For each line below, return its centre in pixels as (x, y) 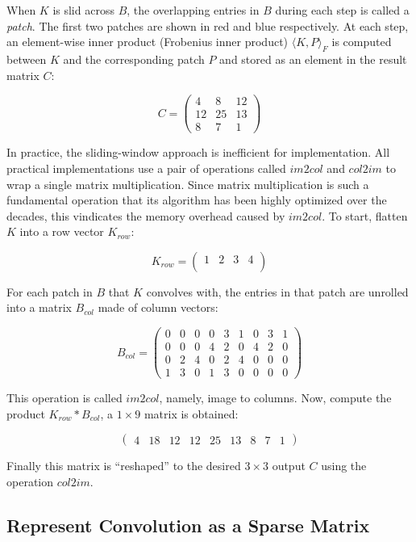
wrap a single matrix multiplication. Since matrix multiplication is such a (188, 184)
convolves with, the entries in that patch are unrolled (277, 291)
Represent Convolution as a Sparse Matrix (188, 525)
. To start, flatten (365, 215)
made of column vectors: (158, 307)
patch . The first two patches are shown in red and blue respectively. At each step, (208, 25)
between (27, 59)
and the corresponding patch (134, 59)
